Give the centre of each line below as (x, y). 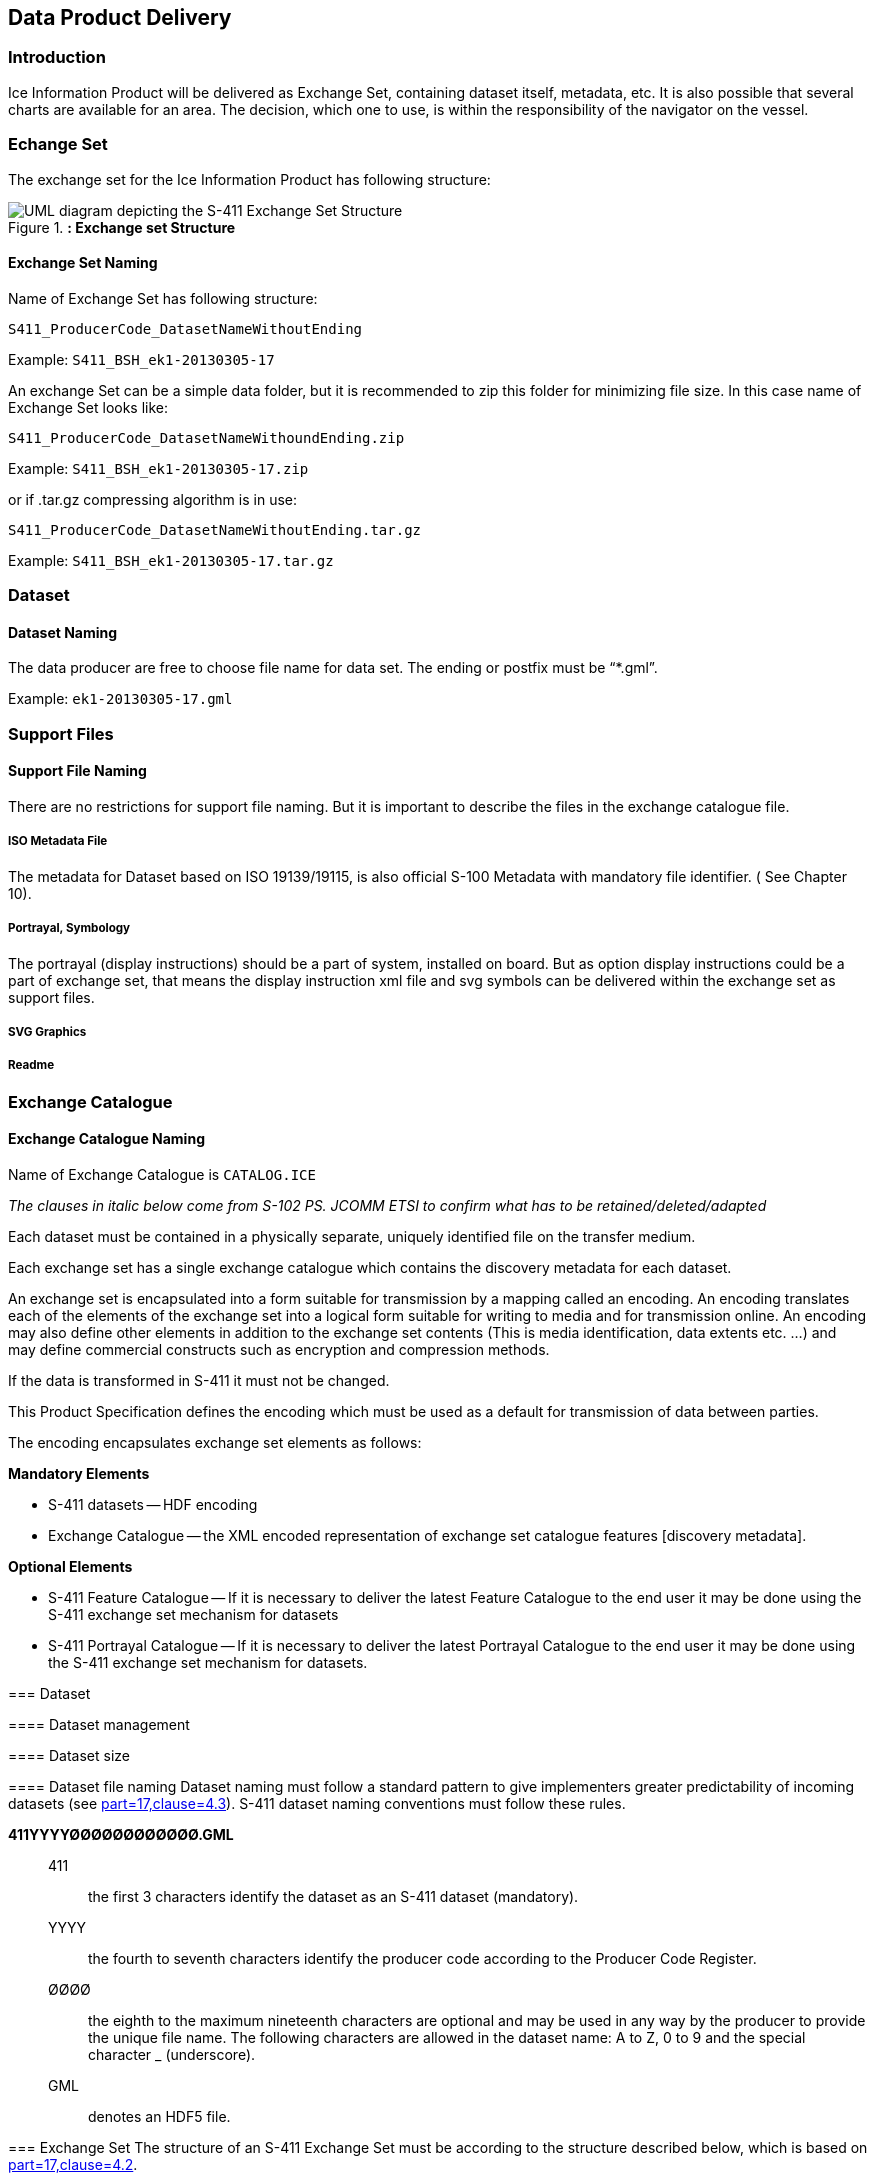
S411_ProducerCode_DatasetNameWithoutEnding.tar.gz (215, 529)
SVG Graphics (47, 1031)
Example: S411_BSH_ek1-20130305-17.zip (158, 468)
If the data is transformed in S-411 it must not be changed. (199, 1380)
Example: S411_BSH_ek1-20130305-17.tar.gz (171, 560)
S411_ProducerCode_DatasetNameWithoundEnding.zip (206, 437)
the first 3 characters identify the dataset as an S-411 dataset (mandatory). (333, 1896)
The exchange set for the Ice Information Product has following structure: (249, 179)
